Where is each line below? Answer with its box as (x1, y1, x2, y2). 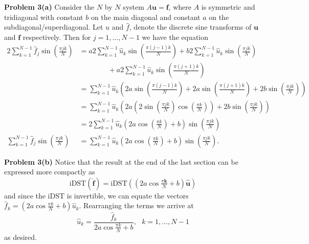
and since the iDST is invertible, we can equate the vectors (4, 190, 189, 201)
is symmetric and (201, 2, 255, 12)
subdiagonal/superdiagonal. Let (4, 21, 103, 32)
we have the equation (142, 31, 209, 42)
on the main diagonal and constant (91, 11, 201, 22)
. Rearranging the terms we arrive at (79, 200, 194, 211)
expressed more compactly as (4, 166, 95, 177)
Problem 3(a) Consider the (4, 2, 95, 12)
